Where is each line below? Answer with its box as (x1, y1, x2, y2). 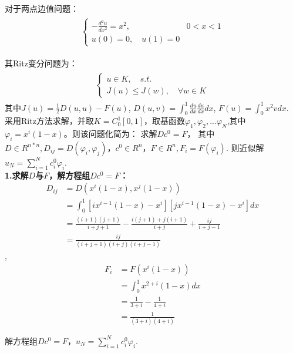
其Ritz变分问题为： (5, 57, 78, 69)
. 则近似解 (225, 141, 264, 153)
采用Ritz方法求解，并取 (5, 115, 94, 127)
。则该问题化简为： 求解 (63, 127, 157, 140)
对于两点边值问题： (5, 2, 79, 14)
